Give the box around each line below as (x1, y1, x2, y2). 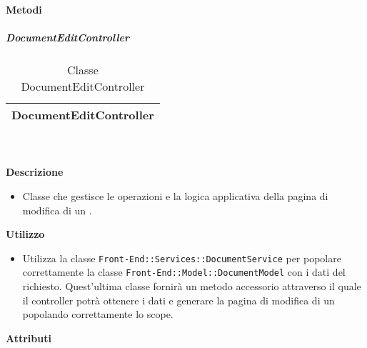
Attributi (6, 330, 51, 345)
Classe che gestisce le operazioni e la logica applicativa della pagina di (22, 188, 328, 203)
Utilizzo (6, 227, 45, 242)
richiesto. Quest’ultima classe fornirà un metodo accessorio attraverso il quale (22, 279, 361, 294)
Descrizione (6, 164, 64, 179)
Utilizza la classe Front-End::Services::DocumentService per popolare (22, 250, 341, 265)
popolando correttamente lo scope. (22, 307, 174, 322)
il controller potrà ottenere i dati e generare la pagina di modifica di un (22, 292, 335, 307)
